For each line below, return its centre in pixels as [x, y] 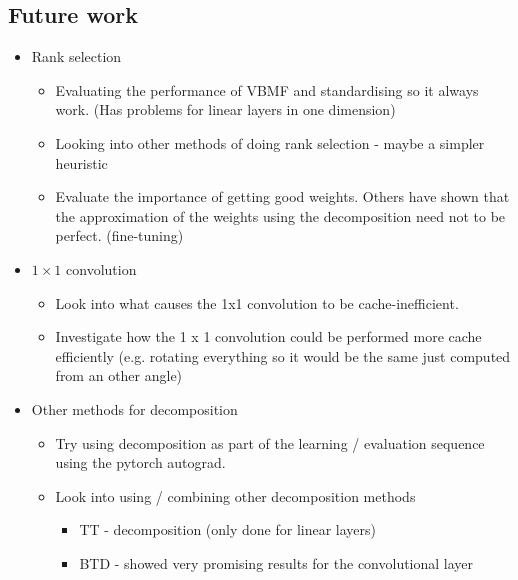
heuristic [81, 162]
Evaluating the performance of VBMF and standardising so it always [267, 89]
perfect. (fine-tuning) [119, 235]
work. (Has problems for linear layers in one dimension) [225, 109]
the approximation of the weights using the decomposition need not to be [280, 215]
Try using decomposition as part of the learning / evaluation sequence [270, 442]
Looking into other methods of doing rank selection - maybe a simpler [270, 142]
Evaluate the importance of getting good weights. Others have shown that [282, 196]
